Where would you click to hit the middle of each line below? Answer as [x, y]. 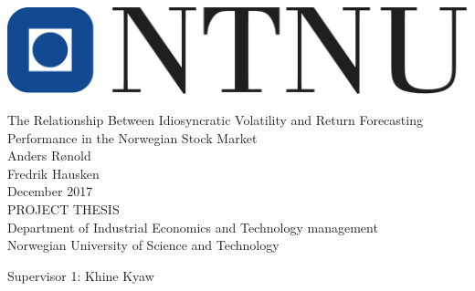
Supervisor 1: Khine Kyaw [81, 275]
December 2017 [50, 191]
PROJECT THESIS [63, 209]
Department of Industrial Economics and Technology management [193, 227]
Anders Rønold [49, 156]
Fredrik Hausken [53, 173]
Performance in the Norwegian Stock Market [132, 137]
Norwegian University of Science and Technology [143, 245]
